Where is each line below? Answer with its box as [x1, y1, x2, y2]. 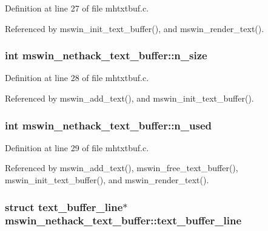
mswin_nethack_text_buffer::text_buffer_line [5, 213, 242, 228]
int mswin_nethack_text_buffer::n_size [5, 48, 207, 63]
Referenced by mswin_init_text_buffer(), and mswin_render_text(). [5, 22, 264, 34]
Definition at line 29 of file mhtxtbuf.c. [5, 141, 149, 154]
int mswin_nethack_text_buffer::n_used [5, 117, 212, 132]
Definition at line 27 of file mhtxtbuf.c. [5, 2, 149, 14]
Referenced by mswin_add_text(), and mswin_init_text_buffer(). [5, 92, 254, 104]
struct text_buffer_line [5, 199, 123, 214]
